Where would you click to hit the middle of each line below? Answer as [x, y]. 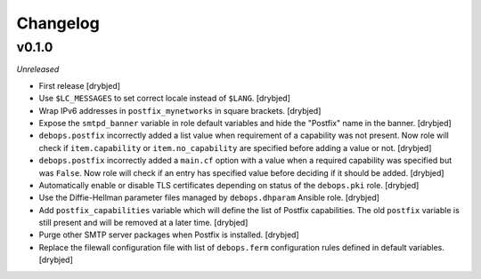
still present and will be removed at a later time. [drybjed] [143, 223]
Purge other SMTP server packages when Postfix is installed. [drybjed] [169, 235]
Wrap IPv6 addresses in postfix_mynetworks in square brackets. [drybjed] [180, 110]
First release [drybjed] [79, 85]
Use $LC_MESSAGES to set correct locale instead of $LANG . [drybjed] [165, 99]
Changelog [58, 23]
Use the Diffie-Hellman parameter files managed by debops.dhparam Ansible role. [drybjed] [209, 198]
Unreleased [38, 69]
